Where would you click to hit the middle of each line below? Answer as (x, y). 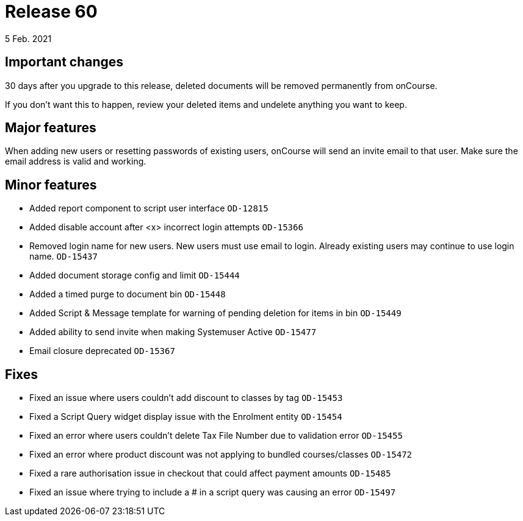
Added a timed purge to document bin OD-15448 (128, 294)
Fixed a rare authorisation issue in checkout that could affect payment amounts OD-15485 (210, 473)
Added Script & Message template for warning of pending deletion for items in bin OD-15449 (215, 313)
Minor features (51, 185)
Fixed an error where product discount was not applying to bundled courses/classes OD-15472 (221, 455)
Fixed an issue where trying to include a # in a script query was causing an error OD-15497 (213, 492)
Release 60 (51, 12)
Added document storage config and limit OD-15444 (135, 275)
